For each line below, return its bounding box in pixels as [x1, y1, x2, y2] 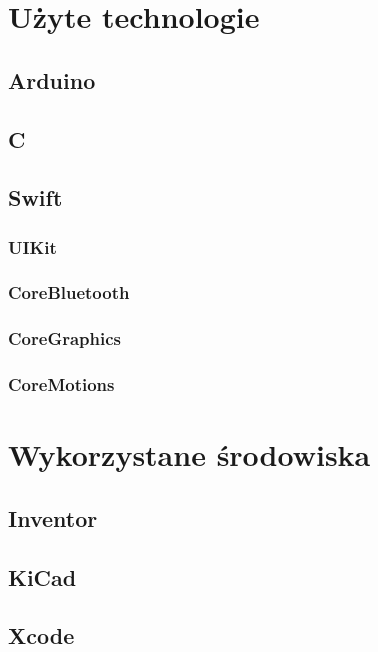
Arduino [8, 64, 96, 95]
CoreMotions [8, 372, 115, 397]
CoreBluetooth [8, 280, 130, 305]
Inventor [8, 502, 98, 533]
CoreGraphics [8, 326, 121, 351]
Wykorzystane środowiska [8, 434, 371, 475]
